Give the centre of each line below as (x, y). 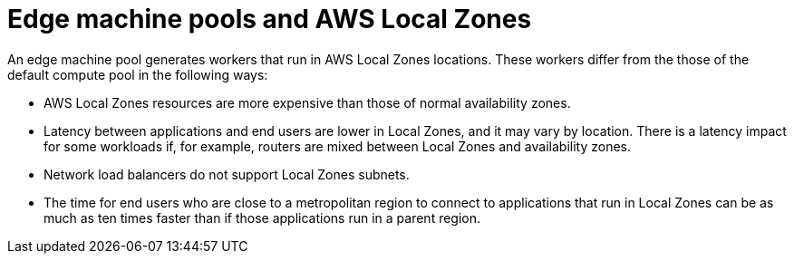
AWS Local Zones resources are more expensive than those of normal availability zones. (307, 102)
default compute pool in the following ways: (138, 74)
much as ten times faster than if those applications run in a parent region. (262, 217)
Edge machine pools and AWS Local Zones (270, 19)
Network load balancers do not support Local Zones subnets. (227, 174)
